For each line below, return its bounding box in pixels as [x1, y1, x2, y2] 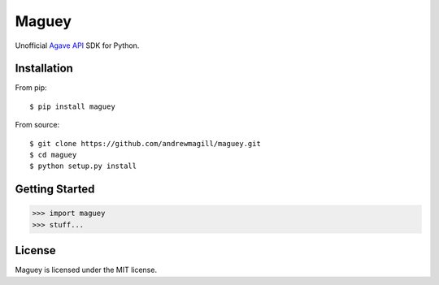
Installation [15, 62, 73, 76]
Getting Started [15, 183, 95, 196]
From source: [15, 120, 60, 130]
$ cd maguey [29, 150, 77, 160]
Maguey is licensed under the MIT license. [15, 265, 158, 275]
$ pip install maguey [29, 101, 115, 111]
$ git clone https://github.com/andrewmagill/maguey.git [29, 139, 262, 148]
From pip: [15, 83, 48, 93]
